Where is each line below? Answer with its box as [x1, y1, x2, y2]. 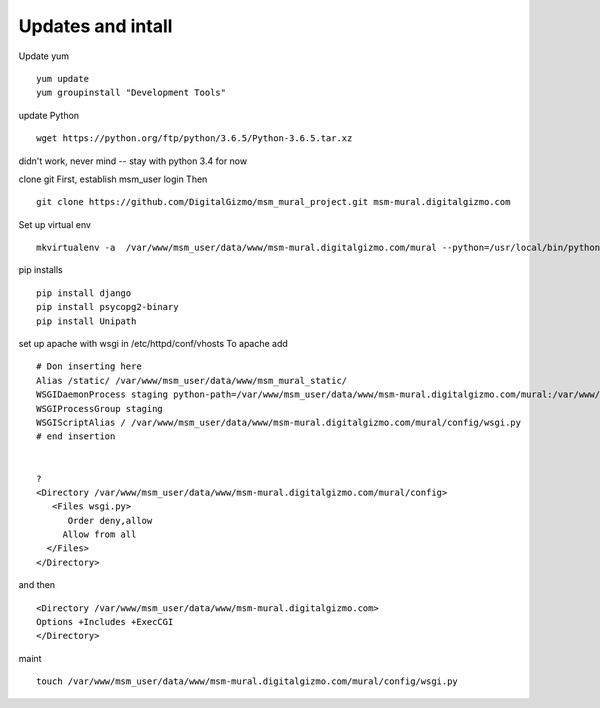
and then [18, 579, 55, 591]
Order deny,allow [67, 515, 153, 526]
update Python [18, 109, 80, 121]
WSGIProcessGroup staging [36, 403, 164, 414]
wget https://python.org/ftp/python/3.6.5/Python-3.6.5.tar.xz [36, 133, 353, 144]
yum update [36, 73, 90, 84]
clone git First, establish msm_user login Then [18, 173, 208, 185]
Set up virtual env [18, 218, 92, 230]
